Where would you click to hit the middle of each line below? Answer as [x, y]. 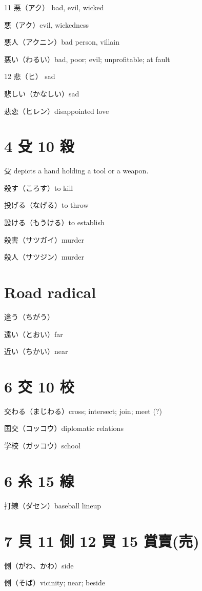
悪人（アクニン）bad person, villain [62, 42]
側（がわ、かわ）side [39, 565]
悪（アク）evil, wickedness [47, 24]
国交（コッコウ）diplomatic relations [64, 428]
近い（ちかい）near [36, 351]
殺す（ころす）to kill [39, 188]
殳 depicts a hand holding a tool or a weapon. [76, 171]
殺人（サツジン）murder [44, 257]
